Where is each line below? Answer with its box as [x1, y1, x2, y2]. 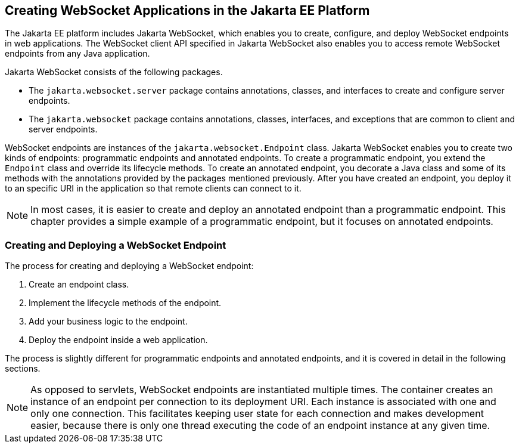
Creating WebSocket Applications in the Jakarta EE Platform [5, 3, 370, 18]
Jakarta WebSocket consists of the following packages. [5, 67, 223, 78]
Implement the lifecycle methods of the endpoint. [29, 298, 222, 308]
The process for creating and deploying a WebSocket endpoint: [5, 261, 254, 271]
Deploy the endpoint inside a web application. [29, 335, 208, 345]
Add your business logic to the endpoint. [29, 316, 188, 327]
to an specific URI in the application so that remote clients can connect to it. [5, 183, 302, 194]
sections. [5, 363, 41, 374]
